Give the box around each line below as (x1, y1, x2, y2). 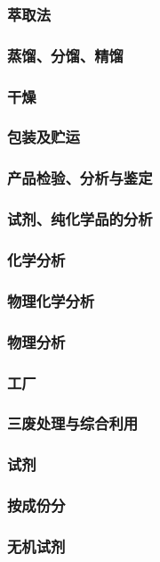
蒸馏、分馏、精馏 (7, 44, 124, 66)
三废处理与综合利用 (7, 412, 139, 434)
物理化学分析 (7, 289, 95, 311)
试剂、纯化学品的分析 (7, 208, 153, 230)
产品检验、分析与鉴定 (7, 167, 153, 189)
